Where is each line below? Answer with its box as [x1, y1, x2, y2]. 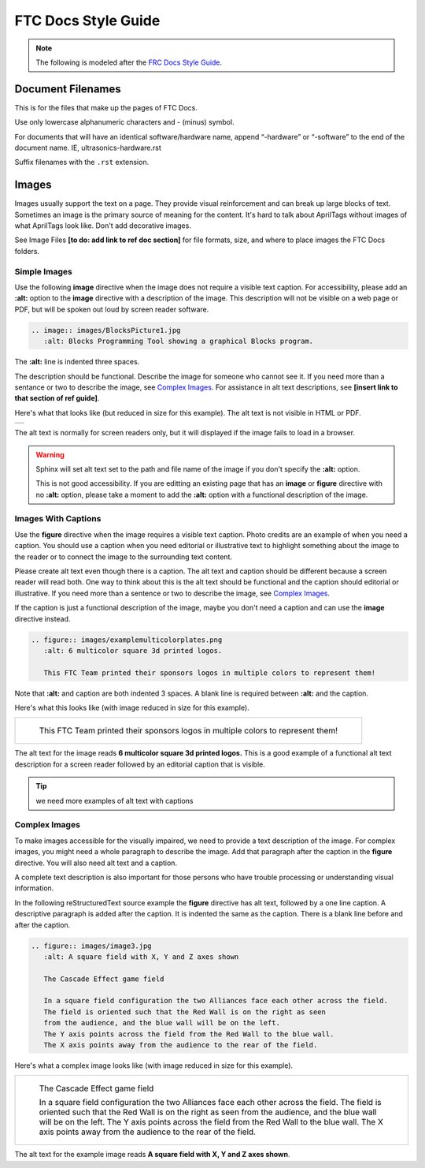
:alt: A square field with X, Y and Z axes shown [43, 952, 239, 961]
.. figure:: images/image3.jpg [31, 941, 153, 950]
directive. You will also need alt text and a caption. [14, 858, 177, 868]
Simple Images [14, 266, 72, 277]
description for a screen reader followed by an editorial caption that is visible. [14, 759, 265, 769]
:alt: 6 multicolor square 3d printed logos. [43, 646, 223, 655]
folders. [14, 246, 39, 256]
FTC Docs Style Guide [14, 12, 161, 29]
